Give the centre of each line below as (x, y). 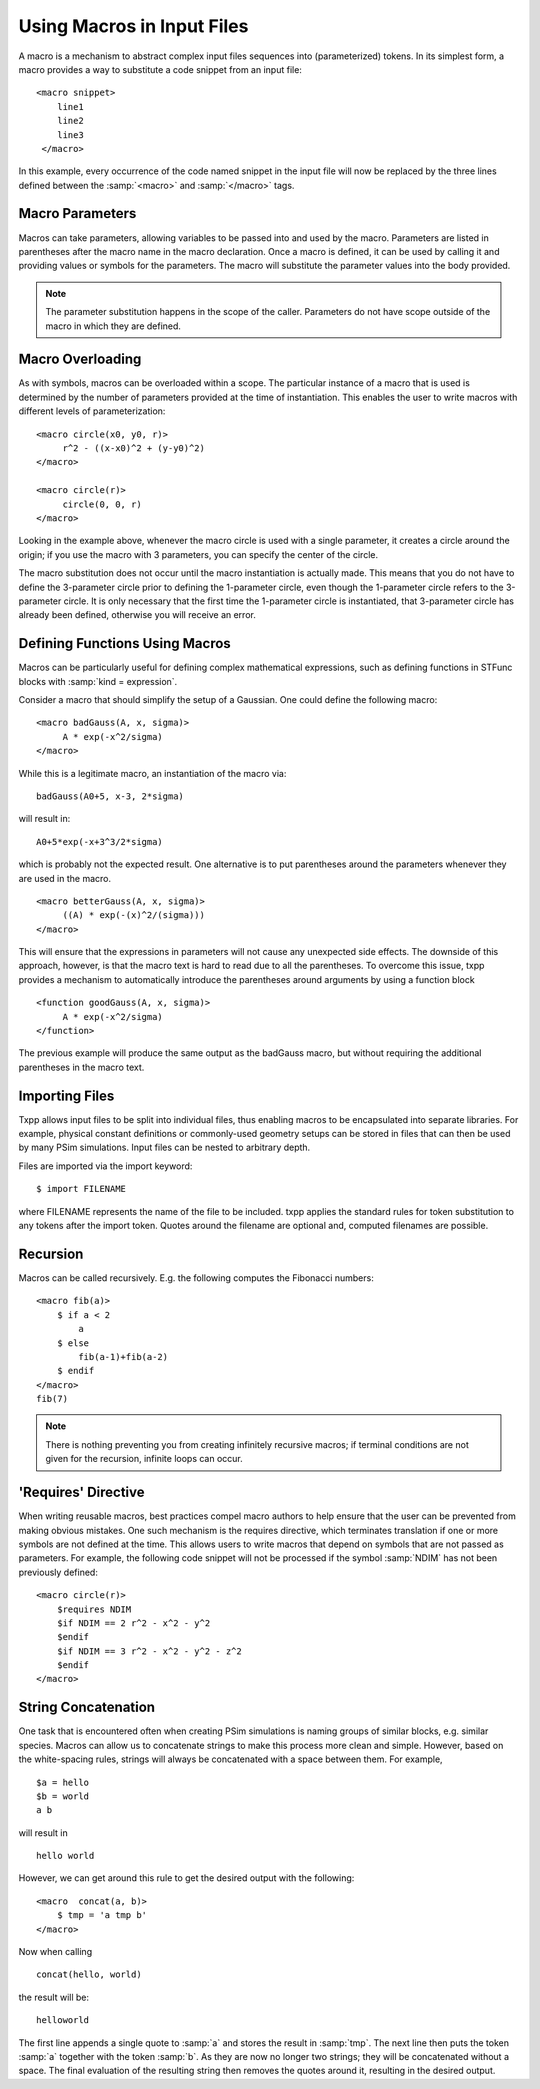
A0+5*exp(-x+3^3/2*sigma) (100, 841)
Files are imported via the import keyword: (105, 1166)
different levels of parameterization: (92, 411)
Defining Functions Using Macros (125, 643)
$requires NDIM (94, 1609)
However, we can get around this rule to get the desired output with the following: (186, 1878)
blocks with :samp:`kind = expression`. (98, 681)
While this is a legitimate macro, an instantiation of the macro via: (152, 773)
